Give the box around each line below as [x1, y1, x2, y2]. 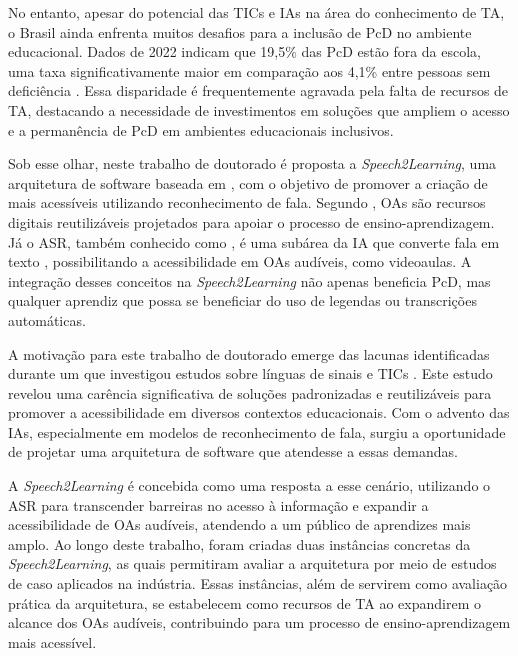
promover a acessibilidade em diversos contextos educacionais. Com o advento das [8, 402, 510, 423]
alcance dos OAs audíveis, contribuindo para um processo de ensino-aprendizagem [8, 612, 511, 633]
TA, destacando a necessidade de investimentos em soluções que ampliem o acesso [8, 99, 510, 120]
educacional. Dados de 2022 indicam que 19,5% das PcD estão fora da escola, [8, 41, 482, 62]
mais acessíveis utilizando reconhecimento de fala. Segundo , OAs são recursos [8, 192, 486, 213]
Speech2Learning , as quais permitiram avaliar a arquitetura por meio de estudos [8, 553, 497, 574]
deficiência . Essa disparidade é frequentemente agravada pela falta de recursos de [8, 80, 509, 101]
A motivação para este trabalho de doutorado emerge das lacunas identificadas [8, 343, 490, 364]
